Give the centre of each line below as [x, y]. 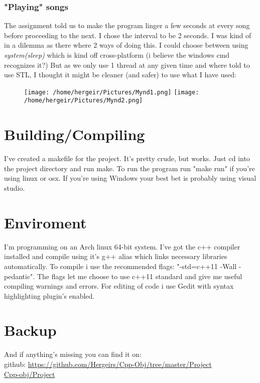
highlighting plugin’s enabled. [49, 295]
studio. [15, 188]
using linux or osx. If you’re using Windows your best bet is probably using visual [130, 178]
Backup [30, 330]
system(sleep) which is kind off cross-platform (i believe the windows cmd [117, 55]
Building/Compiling [75, 134]
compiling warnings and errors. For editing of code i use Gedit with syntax [119, 286]
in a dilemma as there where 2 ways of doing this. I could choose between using [126, 45]
